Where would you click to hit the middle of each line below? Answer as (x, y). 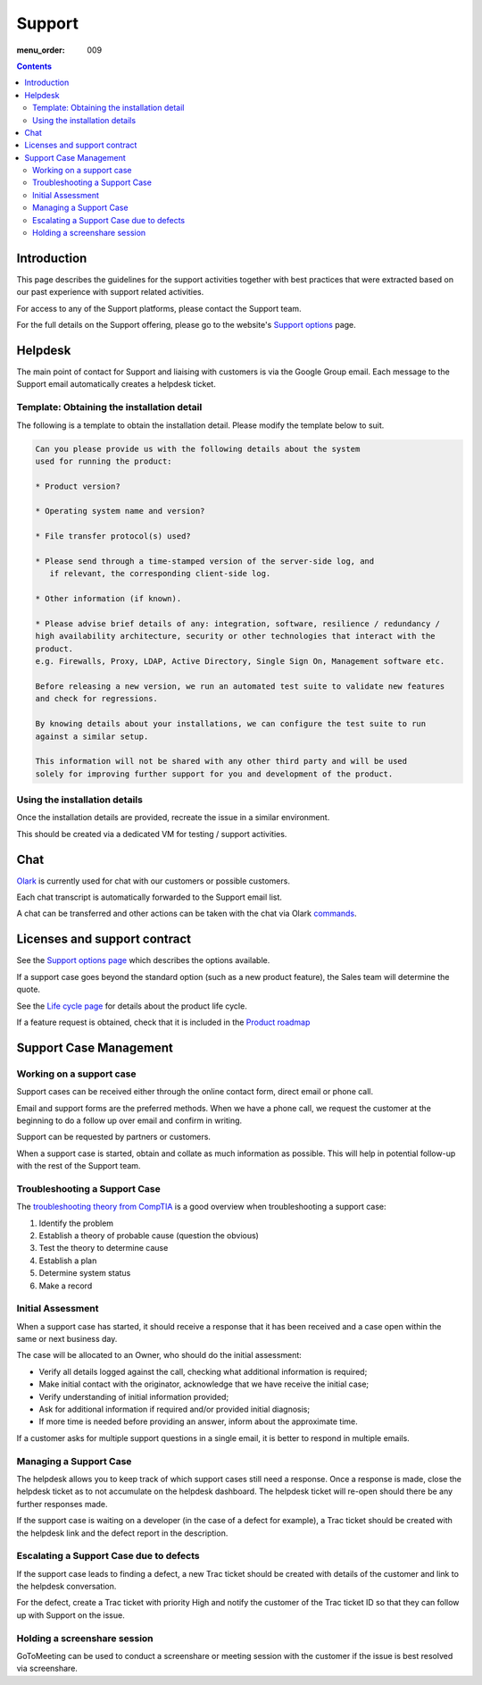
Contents (34, 66)
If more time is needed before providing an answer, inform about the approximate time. (199, 1421)
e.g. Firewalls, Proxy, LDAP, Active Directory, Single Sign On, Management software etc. (240, 662)
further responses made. (62, 1504)
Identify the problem (76, 1223)
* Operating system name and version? (120, 511)
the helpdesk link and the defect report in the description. (122, 1533)
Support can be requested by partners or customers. (114, 1137)
